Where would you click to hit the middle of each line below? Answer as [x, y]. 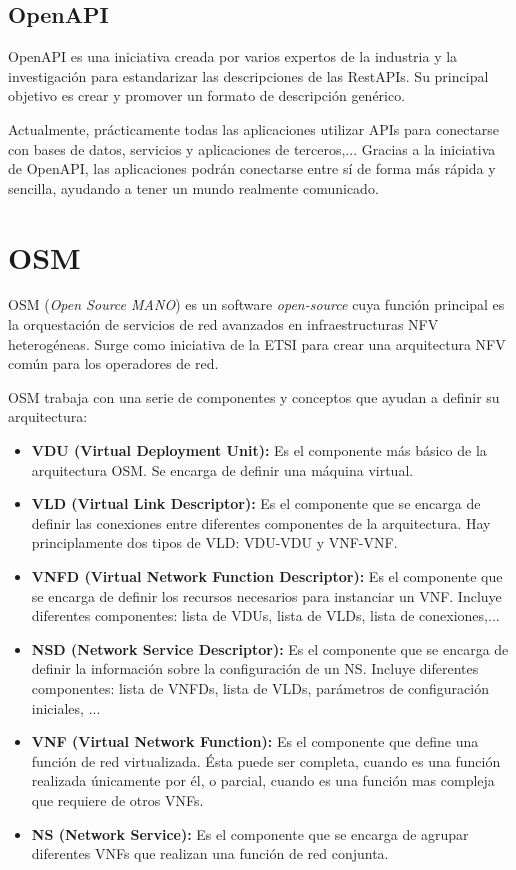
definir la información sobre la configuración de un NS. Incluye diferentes [255, 668]
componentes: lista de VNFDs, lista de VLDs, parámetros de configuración [260, 687]
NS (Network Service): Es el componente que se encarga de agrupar [250, 833]
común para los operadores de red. [113, 363]
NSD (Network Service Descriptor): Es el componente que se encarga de [270, 648]
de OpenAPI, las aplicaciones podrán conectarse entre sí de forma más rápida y [252, 168]
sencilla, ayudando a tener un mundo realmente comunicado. [193, 187]
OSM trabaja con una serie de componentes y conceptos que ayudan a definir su [254, 396]
